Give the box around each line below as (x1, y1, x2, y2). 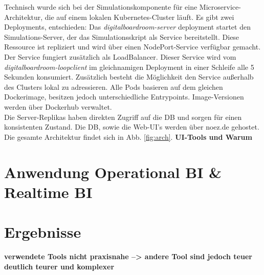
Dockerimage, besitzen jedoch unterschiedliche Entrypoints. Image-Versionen (4, 91, 244, 102)
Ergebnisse (4, 221, 81, 242)
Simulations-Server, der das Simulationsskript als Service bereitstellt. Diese (4, 31, 239, 42)
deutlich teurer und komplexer (4, 261, 115, 271)
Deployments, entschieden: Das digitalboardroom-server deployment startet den (4, 21, 251, 32)
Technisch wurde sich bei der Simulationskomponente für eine (4, 2, 197, 12)
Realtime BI (4, 181, 93, 202)
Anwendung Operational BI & (4, 161, 222, 182)
